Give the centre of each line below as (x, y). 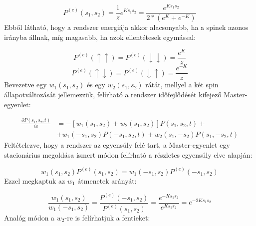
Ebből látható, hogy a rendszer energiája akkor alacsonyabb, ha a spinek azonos (126, 27)
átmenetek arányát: (107, 180)
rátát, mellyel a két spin (182, 85)
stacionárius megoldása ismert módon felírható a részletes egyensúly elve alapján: (128, 154)
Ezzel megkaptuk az (35, 180)
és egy (96, 85)
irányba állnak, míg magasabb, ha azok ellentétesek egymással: (100, 37)
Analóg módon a (29, 217)
